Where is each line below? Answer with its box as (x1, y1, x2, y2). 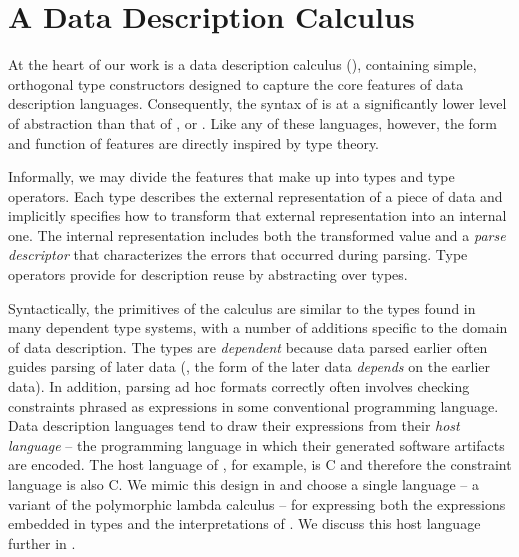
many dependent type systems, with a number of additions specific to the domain (8, 317, 508, 338)
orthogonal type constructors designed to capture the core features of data (8, 73, 464, 94)
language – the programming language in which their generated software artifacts (8, 434, 505, 455)
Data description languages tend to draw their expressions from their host (8, 415, 460, 436)
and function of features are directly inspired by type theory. (8, 132, 380, 153)
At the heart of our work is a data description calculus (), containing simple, (8, 54, 477, 75)
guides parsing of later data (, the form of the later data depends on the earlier (8, 356, 491, 377)
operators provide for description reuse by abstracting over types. (8, 264, 408, 285)
